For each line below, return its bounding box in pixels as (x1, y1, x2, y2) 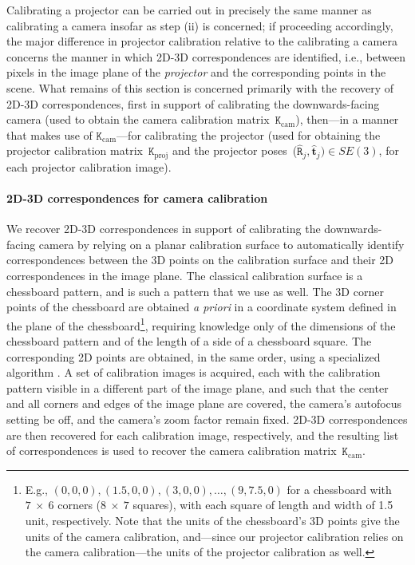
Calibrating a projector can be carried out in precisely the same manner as (6, 2, 372, 18)
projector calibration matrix (6, 142, 143, 159)
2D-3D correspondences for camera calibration (6, 189, 268, 206)
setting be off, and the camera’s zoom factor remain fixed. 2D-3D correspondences (6, 410, 408, 427)
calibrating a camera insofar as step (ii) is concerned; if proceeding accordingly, (6, 17, 393, 34)
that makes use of (6, 126, 93, 143)
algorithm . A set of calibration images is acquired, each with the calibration (6, 364, 381, 381)
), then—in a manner (295, 111, 399, 128)
